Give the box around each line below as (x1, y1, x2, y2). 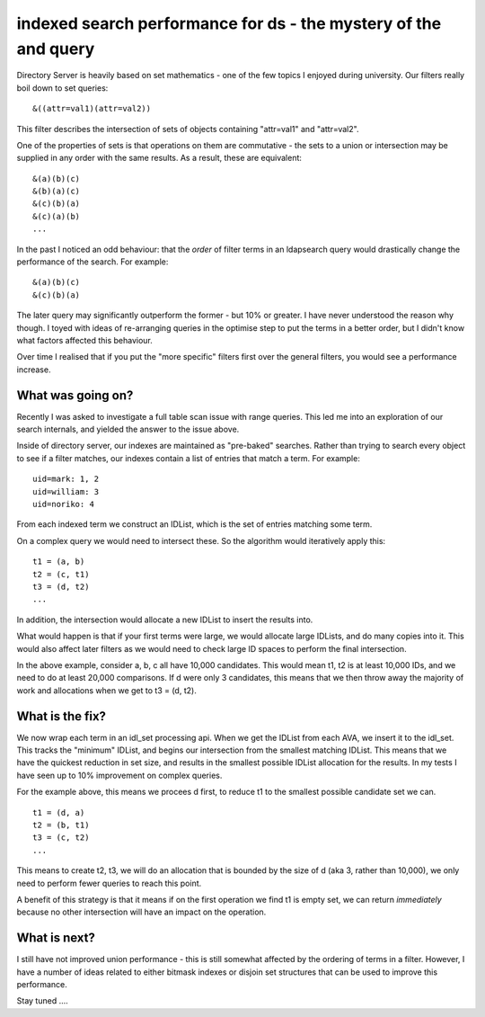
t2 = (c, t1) (32, 569, 90, 579)
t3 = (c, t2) (32, 833, 90, 843)
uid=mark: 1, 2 (32, 474, 100, 485)
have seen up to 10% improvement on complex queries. (16, 770, 223, 781)
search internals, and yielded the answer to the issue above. (16, 424, 240, 435)
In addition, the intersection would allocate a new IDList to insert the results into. (16, 614, 313, 625)
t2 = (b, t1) (32, 819, 90, 830)
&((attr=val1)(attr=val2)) (32, 103, 152, 114)
